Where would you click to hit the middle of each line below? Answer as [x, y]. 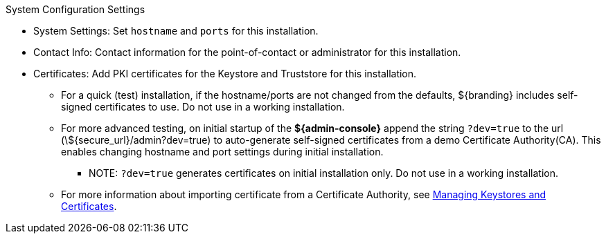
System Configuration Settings [75, 9]
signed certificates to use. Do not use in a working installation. [203, 107]
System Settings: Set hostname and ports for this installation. [176, 31]
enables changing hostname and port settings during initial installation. [222, 152]
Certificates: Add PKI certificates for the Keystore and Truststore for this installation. [225, 74]
